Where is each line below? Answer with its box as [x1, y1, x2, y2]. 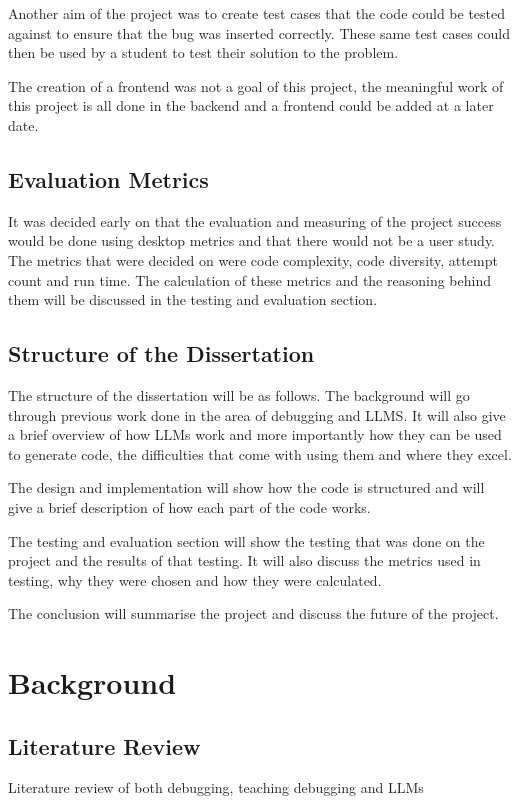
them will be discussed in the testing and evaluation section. [8, 289, 378, 310]
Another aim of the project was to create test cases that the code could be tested [8, 3, 506, 23]
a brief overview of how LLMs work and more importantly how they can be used [8, 424, 502, 445]
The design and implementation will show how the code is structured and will [8, 477, 485, 498]
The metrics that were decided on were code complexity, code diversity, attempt [8, 249, 498, 270]
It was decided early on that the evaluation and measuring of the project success [8, 210, 502, 231]
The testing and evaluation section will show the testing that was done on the [8, 530, 485, 551]
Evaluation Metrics [8, 163, 209, 194]
